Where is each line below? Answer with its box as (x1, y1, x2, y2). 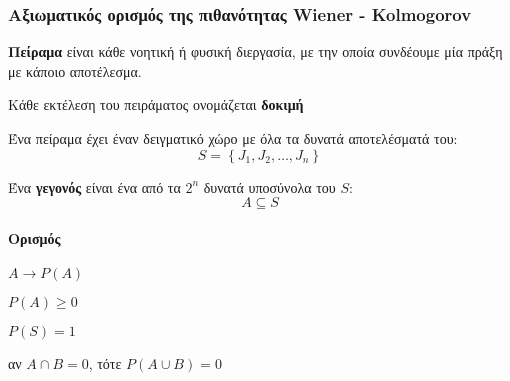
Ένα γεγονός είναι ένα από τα (8, 176, 181, 197)
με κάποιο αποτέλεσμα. (8, 60, 142, 81)
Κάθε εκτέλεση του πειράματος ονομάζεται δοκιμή (8, 94, 304, 115)
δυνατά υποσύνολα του (203, 176, 336, 197)
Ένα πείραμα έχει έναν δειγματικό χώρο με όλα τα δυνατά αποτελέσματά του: (8, 128, 458, 148)
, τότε (88, 352, 122, 373)
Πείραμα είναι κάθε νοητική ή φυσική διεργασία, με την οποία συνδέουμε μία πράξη (8, 41, 503, 62)
